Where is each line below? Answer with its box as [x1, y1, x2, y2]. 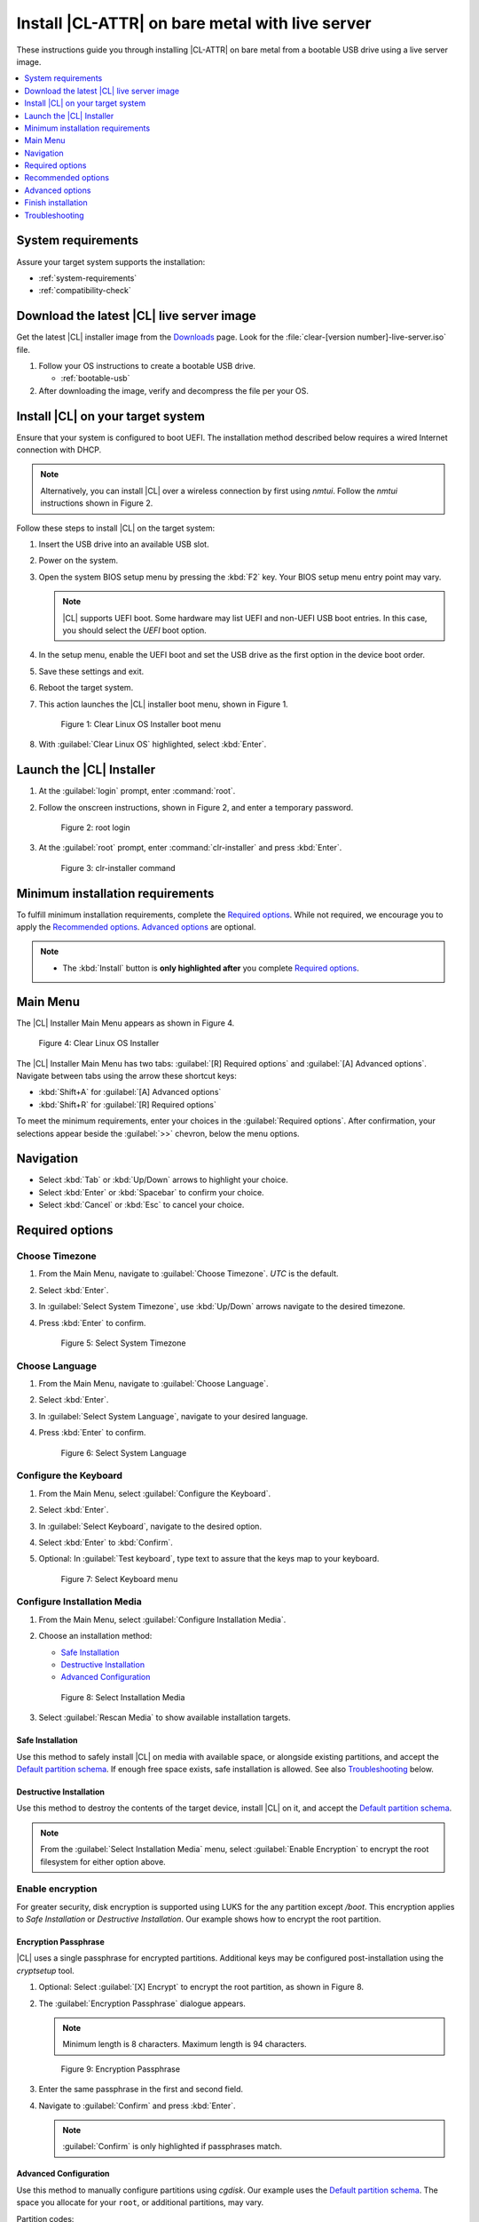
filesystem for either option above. [40, 1856, 166, 1866]
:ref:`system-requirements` [38, 272, 137, 284]
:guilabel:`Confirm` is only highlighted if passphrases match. [62, 2141, 283, 2152]
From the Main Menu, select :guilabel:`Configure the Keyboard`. [38, 1488, 271, 1499]
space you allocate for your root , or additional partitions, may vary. [16, 2197, 264, 2208]
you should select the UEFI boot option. [62, 625, 208, 635]
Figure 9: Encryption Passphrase [60, 2063, 181, 2074]
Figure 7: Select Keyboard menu [60, 1573, 178, 1584]
